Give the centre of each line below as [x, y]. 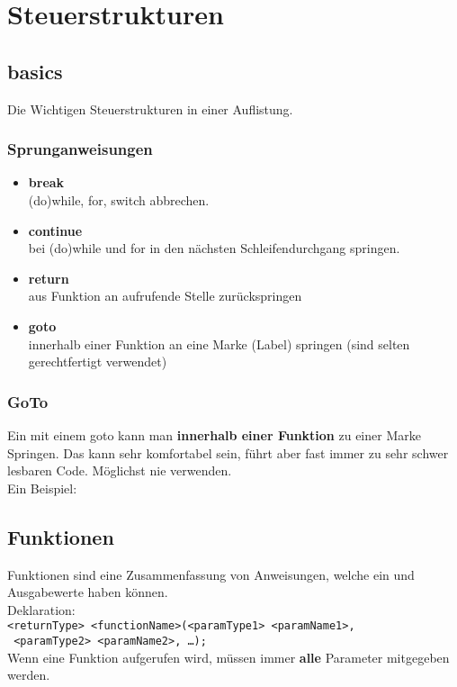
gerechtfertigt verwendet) [98, 362]
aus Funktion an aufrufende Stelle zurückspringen [165, 296]
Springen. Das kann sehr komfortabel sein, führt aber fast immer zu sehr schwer [228, 452]
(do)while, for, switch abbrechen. [119, 199]
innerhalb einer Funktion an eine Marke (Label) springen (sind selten [219, 343]
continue [55, 230]
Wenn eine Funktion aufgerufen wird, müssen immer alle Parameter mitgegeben [228, 657]
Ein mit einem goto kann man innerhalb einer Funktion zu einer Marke [214, 434]
